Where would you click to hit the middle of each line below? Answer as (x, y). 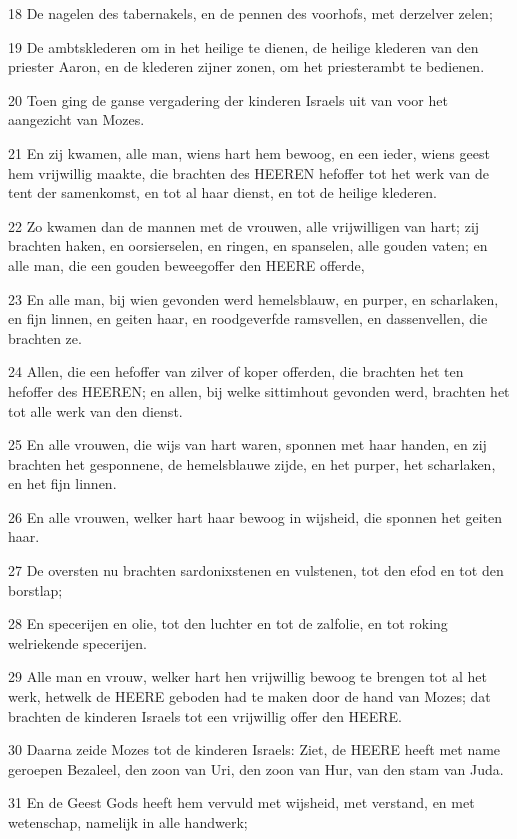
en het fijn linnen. (62, 483)
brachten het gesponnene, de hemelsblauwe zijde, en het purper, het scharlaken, (252, 463)
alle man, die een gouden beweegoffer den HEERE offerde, (186, 264)
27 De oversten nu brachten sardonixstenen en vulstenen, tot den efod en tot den (256, 570)
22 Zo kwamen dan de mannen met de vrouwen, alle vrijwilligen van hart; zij (244, 225)
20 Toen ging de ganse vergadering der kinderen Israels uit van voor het (228, 99)
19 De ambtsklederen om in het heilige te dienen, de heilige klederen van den (243, 46)
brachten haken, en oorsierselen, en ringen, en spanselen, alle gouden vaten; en (248, 245)
